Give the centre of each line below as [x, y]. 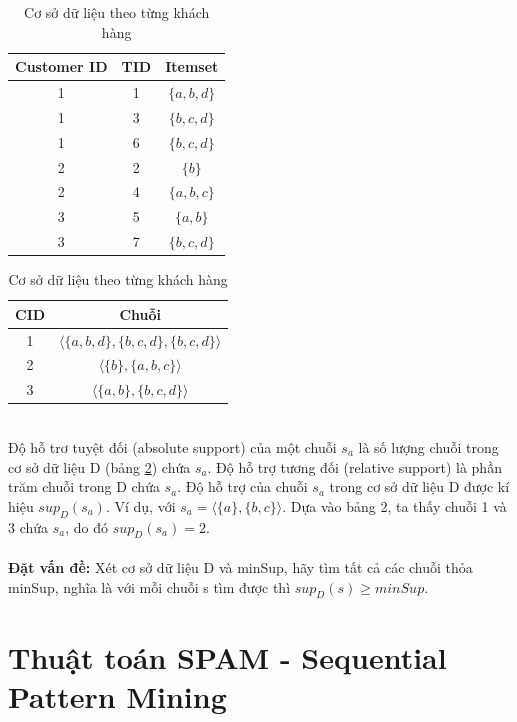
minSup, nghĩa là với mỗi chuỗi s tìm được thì [149, 586]
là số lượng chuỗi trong [428, 447]
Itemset [192, 66]
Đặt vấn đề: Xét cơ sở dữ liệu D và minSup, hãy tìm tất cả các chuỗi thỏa [240, 566]
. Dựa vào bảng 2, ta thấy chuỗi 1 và [394, 505]
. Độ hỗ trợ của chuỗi [242, 486]
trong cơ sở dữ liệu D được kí [419, 486]
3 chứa [28, 526]
